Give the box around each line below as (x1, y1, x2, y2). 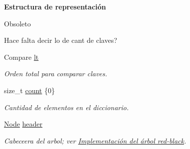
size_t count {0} (4, 85, 55, 95)
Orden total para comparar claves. (4, 68, 107, 79)
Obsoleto (4, 18, 31, 28)
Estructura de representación (4, 1, 106, 11)
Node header (4, 119, 43, 129)
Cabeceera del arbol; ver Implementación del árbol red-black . (4, 135, 187, 146)
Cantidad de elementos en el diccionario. (4, 102, 129, 112)
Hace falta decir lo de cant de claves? (4, 35, 117, 45)
